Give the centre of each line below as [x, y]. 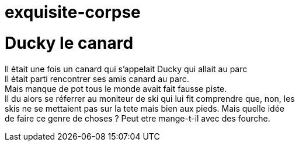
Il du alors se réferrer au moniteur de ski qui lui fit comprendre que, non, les [150, 98]
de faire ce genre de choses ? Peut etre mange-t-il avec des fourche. [138, 118]
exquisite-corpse [73, 12]
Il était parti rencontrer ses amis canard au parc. [97, 79]
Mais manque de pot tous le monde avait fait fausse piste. [116, 88]
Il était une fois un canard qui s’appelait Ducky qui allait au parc [126, 69]
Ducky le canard [69, 43]
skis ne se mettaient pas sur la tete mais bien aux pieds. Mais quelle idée [145, 108]
